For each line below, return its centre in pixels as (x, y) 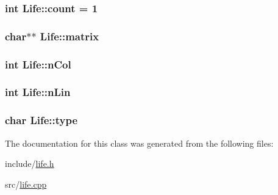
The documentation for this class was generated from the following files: (139, 143)
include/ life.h (30, 164)
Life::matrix (69, 36)
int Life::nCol (38, 64)
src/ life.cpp (26, 184)
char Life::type (41, 120)
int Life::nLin (38, 92)
